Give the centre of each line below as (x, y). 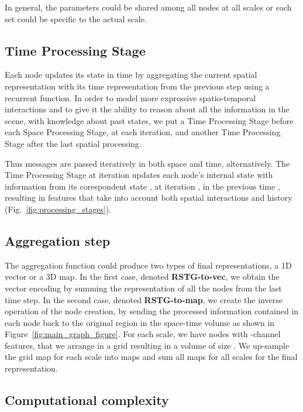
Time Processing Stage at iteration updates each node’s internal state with (139, 175)
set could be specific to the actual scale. (76, 18)
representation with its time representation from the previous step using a (137, 86)
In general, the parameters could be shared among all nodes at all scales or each (148, 7)
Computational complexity (87, 400)
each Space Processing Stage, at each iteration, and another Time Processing (143, 132)
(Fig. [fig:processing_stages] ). (58, 209)
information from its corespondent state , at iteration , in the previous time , (142, 186)
